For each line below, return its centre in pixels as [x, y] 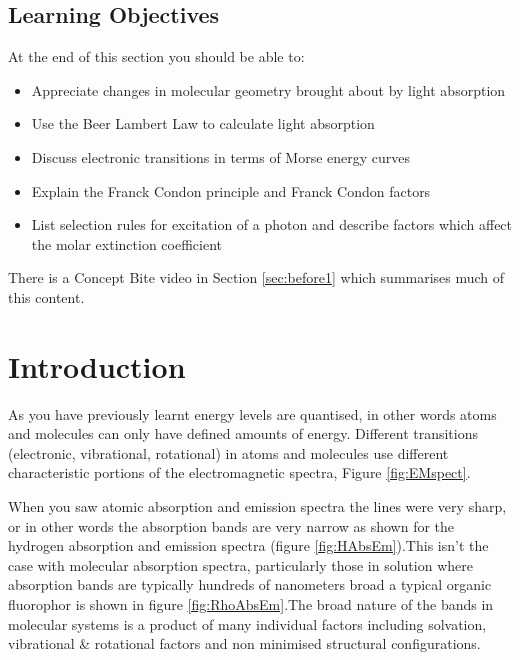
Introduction [97, 365]
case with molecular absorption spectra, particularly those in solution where [240, 564]
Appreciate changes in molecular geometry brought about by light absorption [268, 89]
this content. [46, 296]
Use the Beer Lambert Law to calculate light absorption [203, 123]
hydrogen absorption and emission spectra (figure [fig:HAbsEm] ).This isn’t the [248, 545]
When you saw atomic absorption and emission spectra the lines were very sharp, [257, 506]
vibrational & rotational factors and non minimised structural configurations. [244, 643]
